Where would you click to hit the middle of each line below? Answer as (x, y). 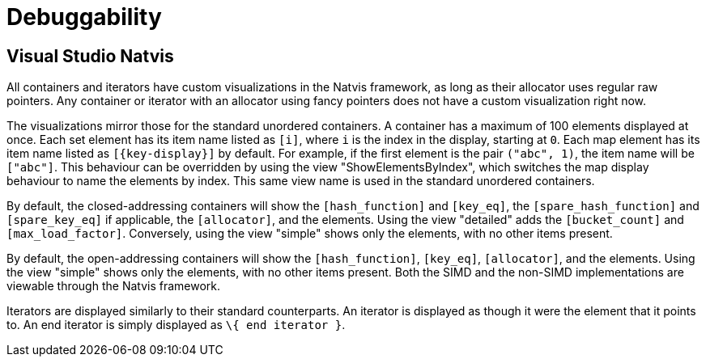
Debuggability (84, 17)
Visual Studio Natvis (90, 56)
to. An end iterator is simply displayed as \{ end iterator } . (176, 325)
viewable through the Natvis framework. (114, 286)
